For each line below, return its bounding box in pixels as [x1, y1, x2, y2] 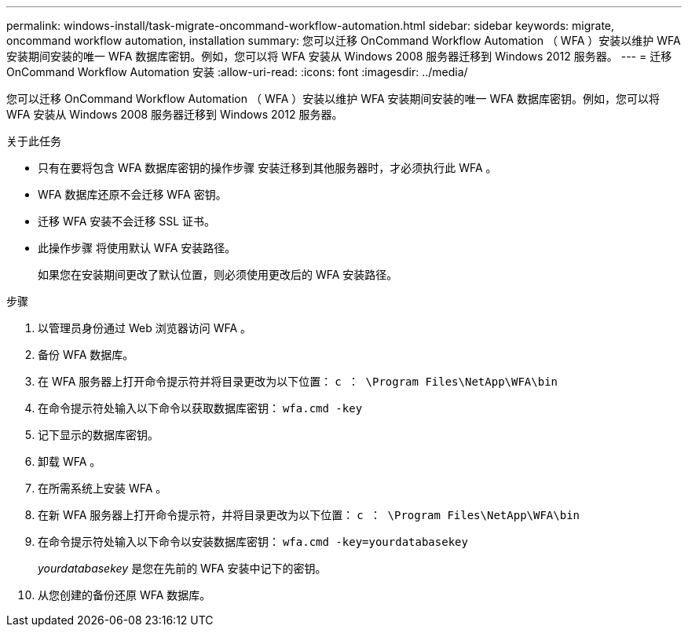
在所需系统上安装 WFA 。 [38, 481, 167, 495]
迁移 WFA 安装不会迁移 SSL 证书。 [38, 214, 216, 228]
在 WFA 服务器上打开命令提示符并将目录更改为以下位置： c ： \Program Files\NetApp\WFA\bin [38, 375, 558, 388]
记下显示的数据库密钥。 [38, 428, 159, 441]
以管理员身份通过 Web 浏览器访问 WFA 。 [38, 321, 252, 335]
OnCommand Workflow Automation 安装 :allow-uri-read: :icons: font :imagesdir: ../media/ [6, 65, 468, 79]
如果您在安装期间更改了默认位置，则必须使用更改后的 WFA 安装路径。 [38, 268, 398, 281]
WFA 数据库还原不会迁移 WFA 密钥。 [38, 188, 227, 201]
